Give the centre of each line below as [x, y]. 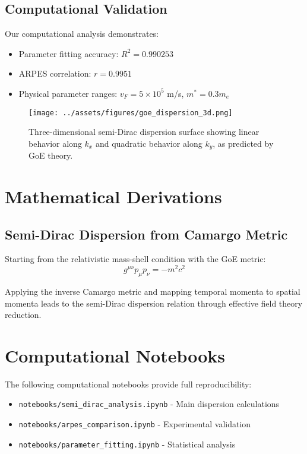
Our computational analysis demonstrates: [82, 34]
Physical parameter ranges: [68, 93]
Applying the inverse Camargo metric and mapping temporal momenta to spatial [153, 291]
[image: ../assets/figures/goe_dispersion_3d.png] [131, 113]
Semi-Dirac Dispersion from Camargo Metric [146, 234]
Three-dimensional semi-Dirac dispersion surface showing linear [144, 132]
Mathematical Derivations [113, 196]
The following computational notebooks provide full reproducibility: [128, 384]
